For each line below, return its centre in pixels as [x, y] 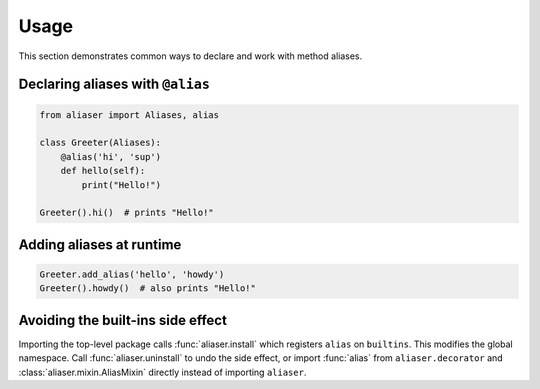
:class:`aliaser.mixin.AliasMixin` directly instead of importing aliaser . [162, 372]
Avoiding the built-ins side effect [122, 320]
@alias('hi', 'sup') [111, 156]
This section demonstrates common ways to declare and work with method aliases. [190, 56]
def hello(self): [103, 171]
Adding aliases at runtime [100, 244]
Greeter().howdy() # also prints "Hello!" [148, 288]
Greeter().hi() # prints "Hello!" [126, 213]
